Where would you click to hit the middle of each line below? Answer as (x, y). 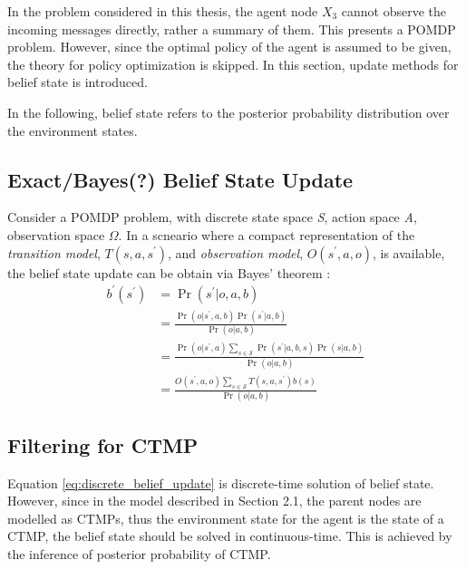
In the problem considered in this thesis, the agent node (163, 11)
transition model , (54, 252)
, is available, (408, 252)
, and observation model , (236, 252)
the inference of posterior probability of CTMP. (139, 554)
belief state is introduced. (78, 82)
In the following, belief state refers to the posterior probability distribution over (228, 112)
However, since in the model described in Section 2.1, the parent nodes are (214, 501)
